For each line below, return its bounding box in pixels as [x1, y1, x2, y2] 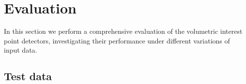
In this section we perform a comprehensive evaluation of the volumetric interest [4, 26, 243, 36]
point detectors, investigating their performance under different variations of [4, 35, 230, 45]
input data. [4, 45, 37, 55]
